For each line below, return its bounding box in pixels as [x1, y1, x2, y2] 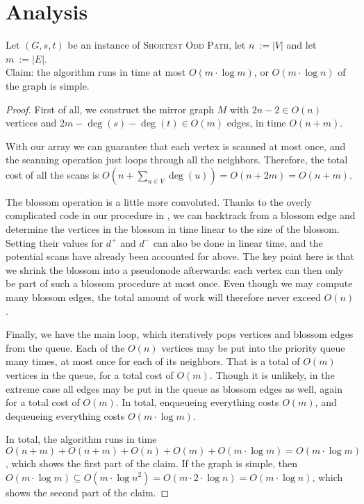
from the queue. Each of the [6, 340, 125, 355]
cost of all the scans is [6, 167, 99, 181]
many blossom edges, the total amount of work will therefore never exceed [6, 290, 321, 304]
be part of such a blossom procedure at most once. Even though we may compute [6, 276, 353, 291]
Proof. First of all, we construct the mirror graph [6, 101, 214, 116]
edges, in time [226, 115, 286, 130]
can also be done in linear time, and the [153, 235, 323, 250]
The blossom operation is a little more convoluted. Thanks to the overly [6, 194, 313, 209]
